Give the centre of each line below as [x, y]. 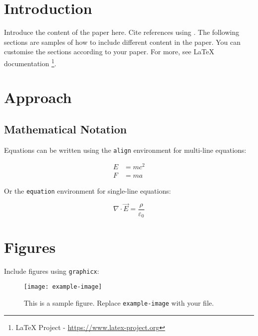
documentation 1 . [30, 62]
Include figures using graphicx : [52, 271]
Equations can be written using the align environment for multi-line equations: [125, 150]
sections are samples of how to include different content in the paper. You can [122, 42]
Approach [38, 97]
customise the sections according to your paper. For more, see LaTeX [109, 52]
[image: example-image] [63, 287]
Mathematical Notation [65, 129]
